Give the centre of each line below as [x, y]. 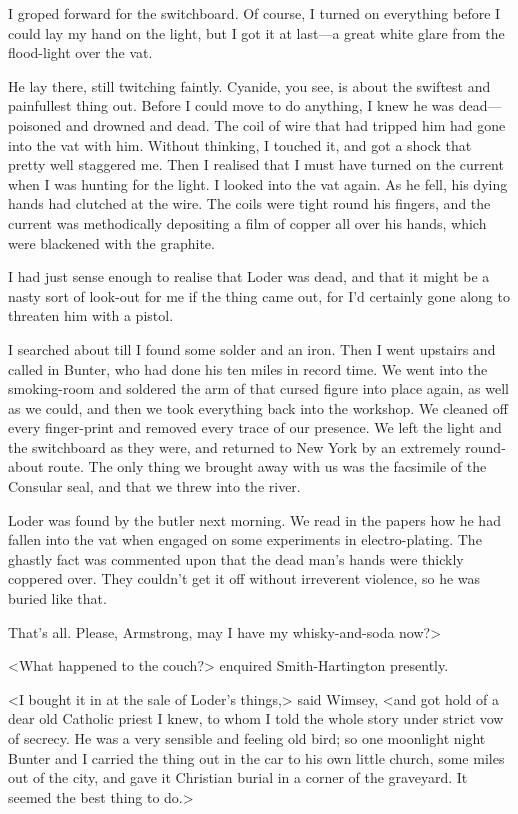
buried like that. [57, 598]
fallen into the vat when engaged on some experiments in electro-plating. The [245, 539]
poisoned [35, 124]
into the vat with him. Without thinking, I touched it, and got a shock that [240, 144]
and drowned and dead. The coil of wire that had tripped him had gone [286, 124]
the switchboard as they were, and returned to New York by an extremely [234, 446]
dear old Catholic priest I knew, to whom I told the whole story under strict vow [256, 718]
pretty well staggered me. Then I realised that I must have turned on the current [256, 164]
